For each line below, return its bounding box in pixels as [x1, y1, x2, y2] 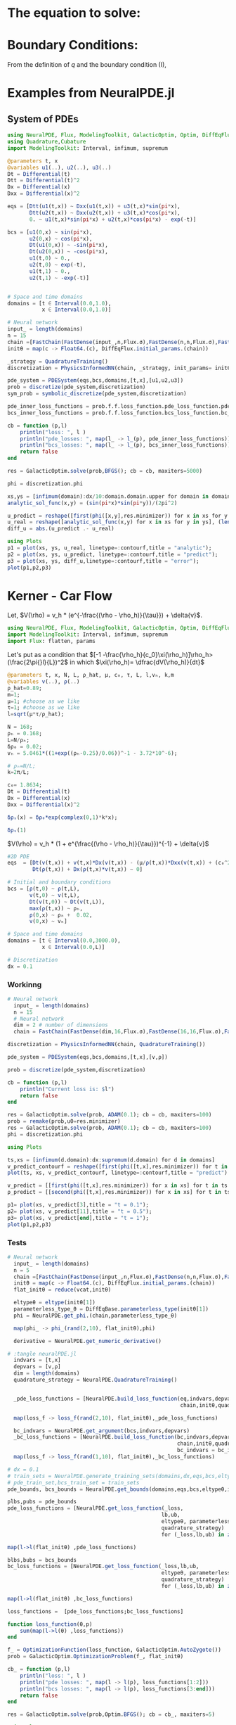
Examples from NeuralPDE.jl [7, 85, 175, 101]
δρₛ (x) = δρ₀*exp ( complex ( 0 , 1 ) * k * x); [7, 814, 118, 821]
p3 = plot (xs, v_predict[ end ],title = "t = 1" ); [7, 1214, 150, 1221]
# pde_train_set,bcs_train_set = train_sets [7, 1479, 140, 1486]
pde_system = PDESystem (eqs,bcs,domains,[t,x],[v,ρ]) [7, 1054, 169, 1061]
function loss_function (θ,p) [7, 1620, 93, 1628]
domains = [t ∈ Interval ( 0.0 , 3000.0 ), [7, 937, 121, 944]
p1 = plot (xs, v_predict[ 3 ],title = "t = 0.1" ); [7, 1202, 150, 1209]
